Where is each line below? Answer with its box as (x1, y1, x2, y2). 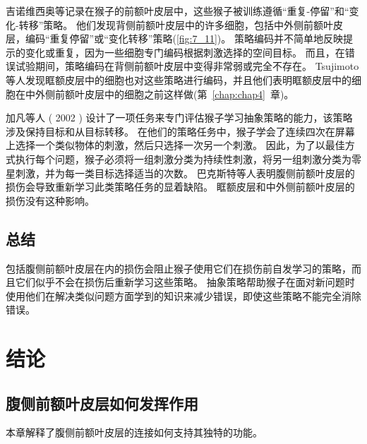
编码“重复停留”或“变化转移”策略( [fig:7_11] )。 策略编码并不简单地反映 (25, 31, 343, 46)
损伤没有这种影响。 (6, 193, 95, 208)
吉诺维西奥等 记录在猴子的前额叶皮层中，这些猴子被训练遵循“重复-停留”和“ (6, 4, 349, 18)
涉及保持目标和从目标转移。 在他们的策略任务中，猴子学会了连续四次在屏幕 (6, 124, 355, 138)
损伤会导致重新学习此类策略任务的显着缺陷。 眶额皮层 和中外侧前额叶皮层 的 (6, 179, 355, 194)
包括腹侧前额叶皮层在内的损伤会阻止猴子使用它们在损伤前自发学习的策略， (6, 260, 351, 275)
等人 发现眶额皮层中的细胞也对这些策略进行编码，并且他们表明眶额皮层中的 (6, 72, 351, 87)
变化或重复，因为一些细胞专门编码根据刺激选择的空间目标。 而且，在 (25, 44, 345, 59)
